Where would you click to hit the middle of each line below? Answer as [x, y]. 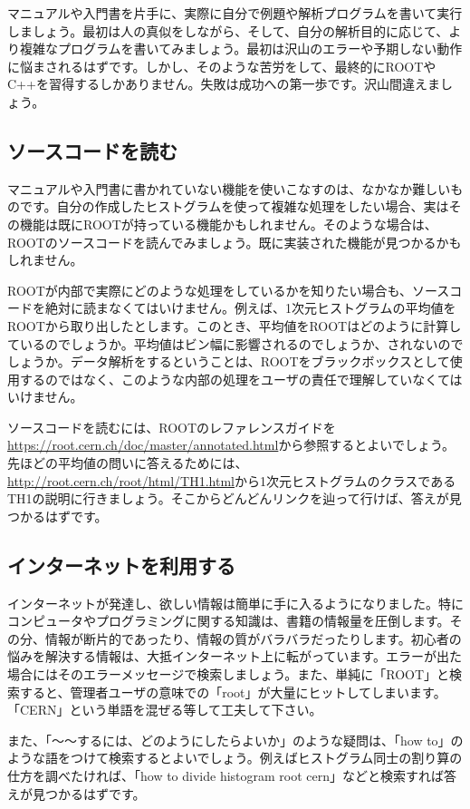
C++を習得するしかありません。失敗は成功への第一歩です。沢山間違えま [224, 84]
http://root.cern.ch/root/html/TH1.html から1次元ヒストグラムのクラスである [232, 480]
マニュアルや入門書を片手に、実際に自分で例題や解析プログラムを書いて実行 [235, 13]
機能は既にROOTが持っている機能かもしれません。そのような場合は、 [228, 224]
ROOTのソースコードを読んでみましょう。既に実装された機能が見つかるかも [235, 242]
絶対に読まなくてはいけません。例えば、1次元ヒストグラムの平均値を [250, 308]
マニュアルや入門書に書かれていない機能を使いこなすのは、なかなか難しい [229, 188]
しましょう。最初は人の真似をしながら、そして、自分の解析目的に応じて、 [228, 30]
